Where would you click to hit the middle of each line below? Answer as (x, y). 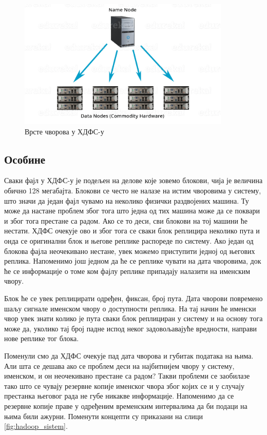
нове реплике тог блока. (42, 338)
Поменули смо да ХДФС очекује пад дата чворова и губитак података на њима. (129, 355)
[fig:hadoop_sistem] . (36, 426)
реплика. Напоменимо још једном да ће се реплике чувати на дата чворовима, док (133, 261)
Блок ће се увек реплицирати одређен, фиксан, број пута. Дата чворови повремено (133, 298)
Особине (25, 159)
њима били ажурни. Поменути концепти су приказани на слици (104, 416)
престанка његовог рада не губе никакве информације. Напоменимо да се (119, 396)
